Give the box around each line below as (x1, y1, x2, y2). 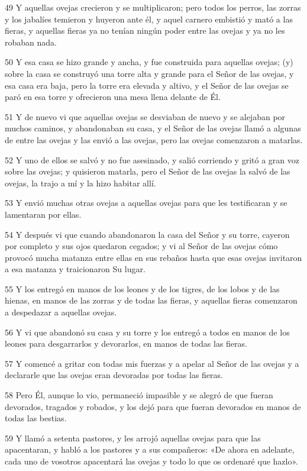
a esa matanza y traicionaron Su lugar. (5, 263, 146, 275)
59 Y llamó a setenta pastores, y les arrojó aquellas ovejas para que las (5, 431, 261, 444)
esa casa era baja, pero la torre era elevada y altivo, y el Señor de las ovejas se (5, 79, 289, 91)
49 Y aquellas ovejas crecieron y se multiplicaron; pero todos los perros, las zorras (5, 1, 301, 13)
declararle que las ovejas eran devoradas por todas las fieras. (5, 369, 223, 381)
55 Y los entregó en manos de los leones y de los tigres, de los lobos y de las (5, 282, 280, 295)
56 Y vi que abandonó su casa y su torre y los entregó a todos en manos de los (5, 325, 290, 338)
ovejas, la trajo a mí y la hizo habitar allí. (5, 176, 156, 189)
